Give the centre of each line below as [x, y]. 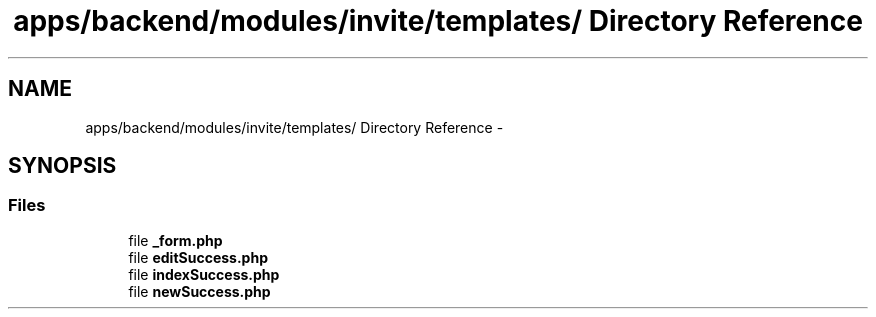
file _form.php [175, 240]
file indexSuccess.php [204, 274]
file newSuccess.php [199, 291]
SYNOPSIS [62, 166]
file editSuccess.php [198, 257]
